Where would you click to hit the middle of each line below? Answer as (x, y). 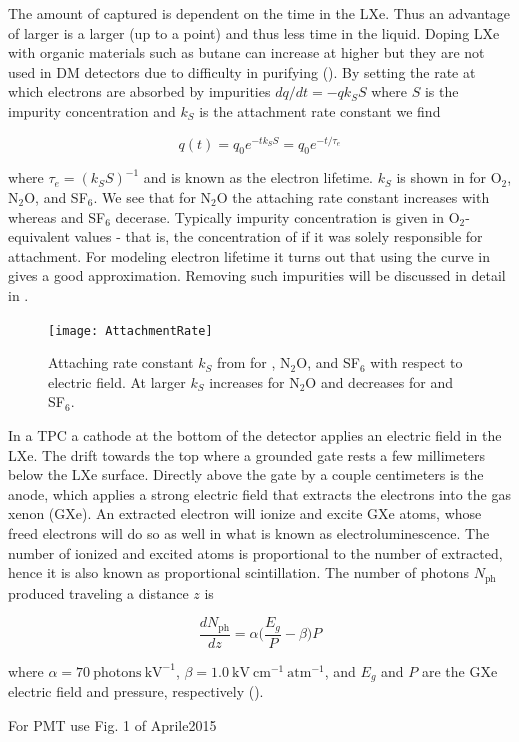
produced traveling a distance (98, 592)
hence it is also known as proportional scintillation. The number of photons (238, 572)
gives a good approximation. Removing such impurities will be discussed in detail (257, 275)
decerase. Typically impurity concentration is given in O (287, 216)
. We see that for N (152, 197)
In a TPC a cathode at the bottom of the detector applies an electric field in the (255, 435)
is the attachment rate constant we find (320, 110)
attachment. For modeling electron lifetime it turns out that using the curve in (249, 255)
